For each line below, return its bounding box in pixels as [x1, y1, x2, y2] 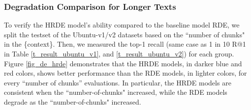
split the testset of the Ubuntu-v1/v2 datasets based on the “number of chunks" [4, 29, 245, 39]
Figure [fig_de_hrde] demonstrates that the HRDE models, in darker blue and [4, 58, 242, 68]
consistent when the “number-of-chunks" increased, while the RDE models [4, 87, 227, 97]
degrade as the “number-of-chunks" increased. [4, 96, 141, 107]
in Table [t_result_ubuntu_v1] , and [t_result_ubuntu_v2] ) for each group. [4, 49, 234, 58]
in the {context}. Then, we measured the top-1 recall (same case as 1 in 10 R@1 [4, 39, 246, 49]
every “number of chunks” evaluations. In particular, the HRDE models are [4, 77, 231, 87]
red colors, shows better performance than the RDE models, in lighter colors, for [4, 68, 247, 78]
